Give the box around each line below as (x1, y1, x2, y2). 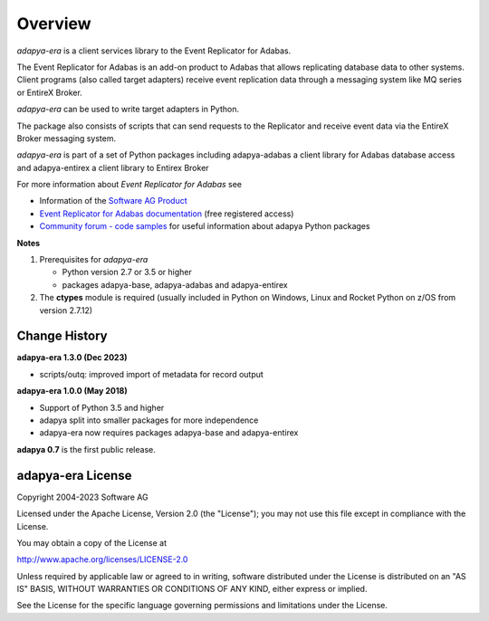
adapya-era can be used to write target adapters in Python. (16, 104, 240, 115)
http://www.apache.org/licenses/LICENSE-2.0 (16, 554, 188, 565)
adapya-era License (16, 467, 132, 483)
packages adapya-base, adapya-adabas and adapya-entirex (62, 279, 289, 290)
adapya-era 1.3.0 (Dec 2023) (16, 352, 128, 363)
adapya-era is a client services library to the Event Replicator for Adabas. (16, 45, 292, 56)
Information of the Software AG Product (39, 196, 187, 206)
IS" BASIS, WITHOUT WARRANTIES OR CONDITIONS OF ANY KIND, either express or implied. (16, 584, 368, 595)
